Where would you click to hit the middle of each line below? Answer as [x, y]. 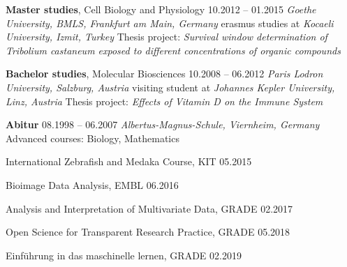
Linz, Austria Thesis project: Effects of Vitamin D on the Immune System [164, 101]
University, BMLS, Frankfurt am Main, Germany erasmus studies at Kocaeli [170, 23]
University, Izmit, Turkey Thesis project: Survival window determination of [167, 37]
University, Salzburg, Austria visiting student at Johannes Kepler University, [170, 87]
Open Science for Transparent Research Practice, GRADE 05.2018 [148, 232]
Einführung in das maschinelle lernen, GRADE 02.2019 [124, 255]
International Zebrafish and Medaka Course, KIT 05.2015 [129, 161]
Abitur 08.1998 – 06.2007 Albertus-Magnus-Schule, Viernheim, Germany [163, 124]
